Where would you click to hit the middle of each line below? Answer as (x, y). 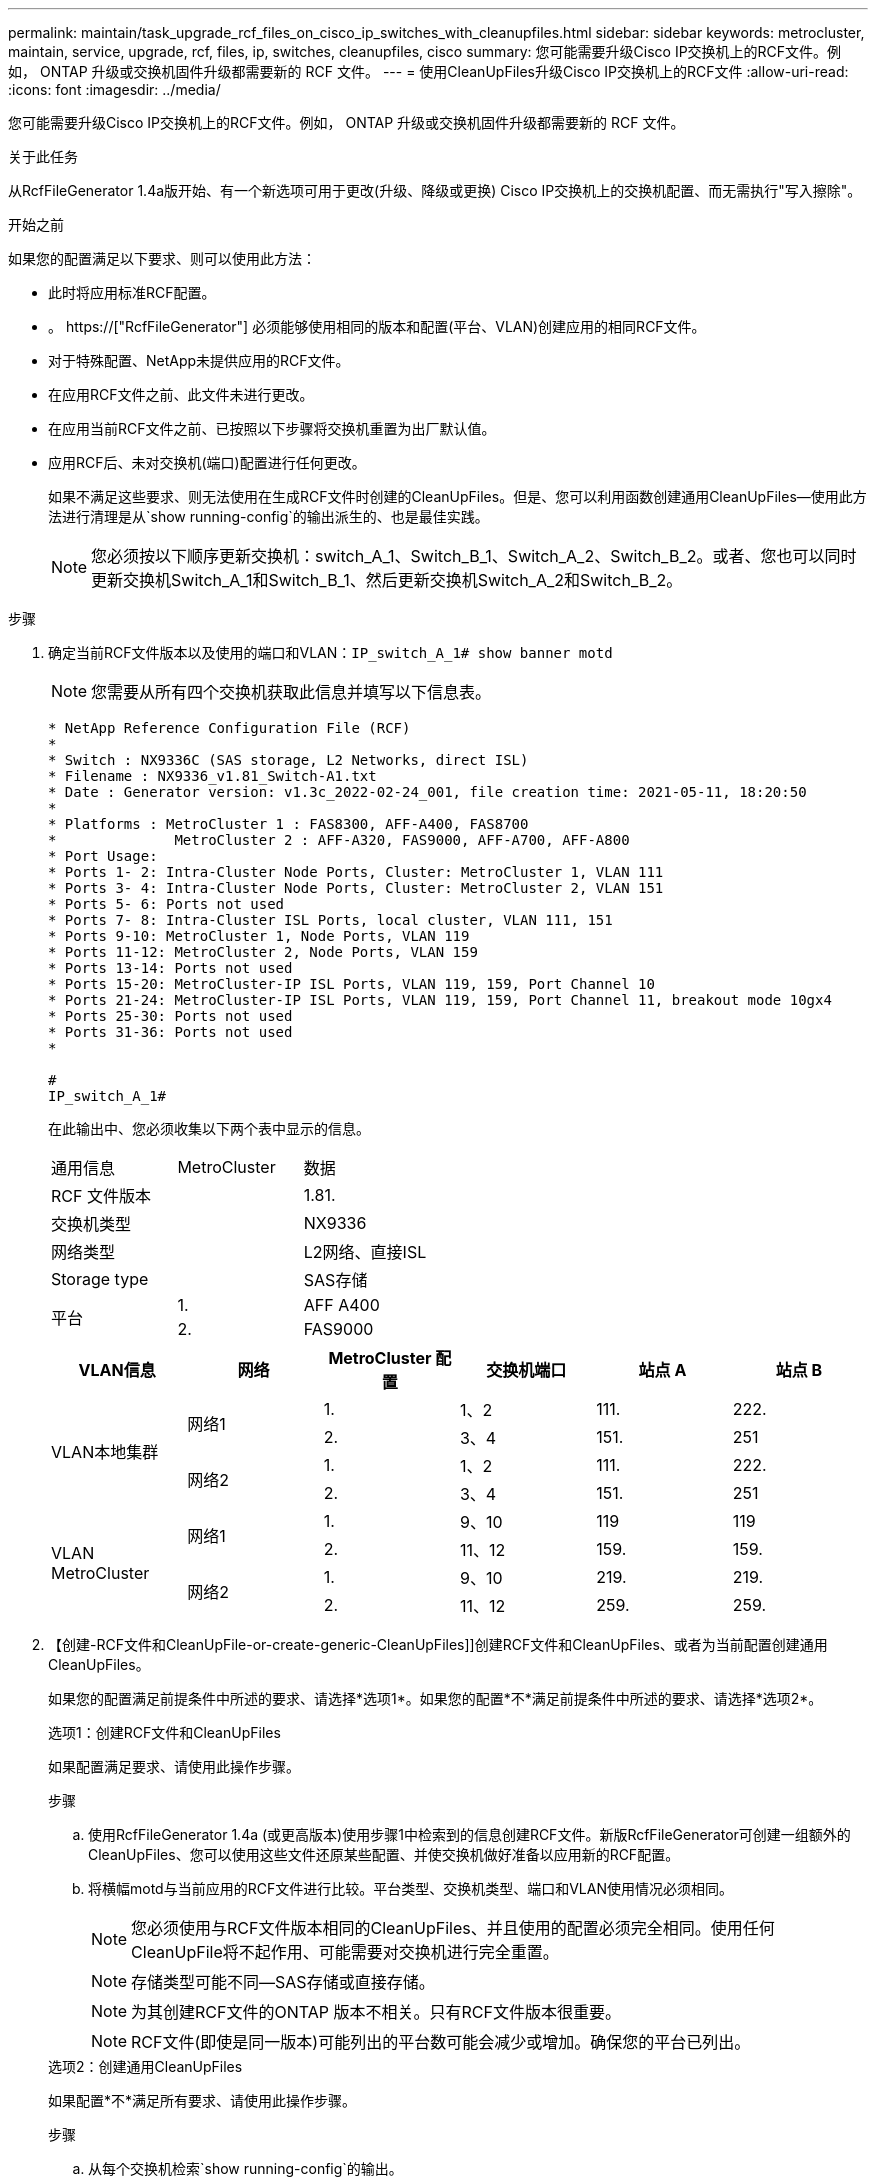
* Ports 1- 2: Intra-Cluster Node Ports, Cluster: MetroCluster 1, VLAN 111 (356, 872)
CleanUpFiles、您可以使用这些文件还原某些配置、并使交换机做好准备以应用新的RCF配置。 (384, 1854)
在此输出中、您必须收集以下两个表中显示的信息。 (209, 1128)
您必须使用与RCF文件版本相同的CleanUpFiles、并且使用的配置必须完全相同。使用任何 (453, 1928)
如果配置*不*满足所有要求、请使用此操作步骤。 (202, 2100)
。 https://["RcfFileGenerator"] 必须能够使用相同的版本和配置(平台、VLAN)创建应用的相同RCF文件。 (377, 326)
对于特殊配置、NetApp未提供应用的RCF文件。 (199, 360)
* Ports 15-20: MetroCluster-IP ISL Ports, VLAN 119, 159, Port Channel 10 (351, 984)
